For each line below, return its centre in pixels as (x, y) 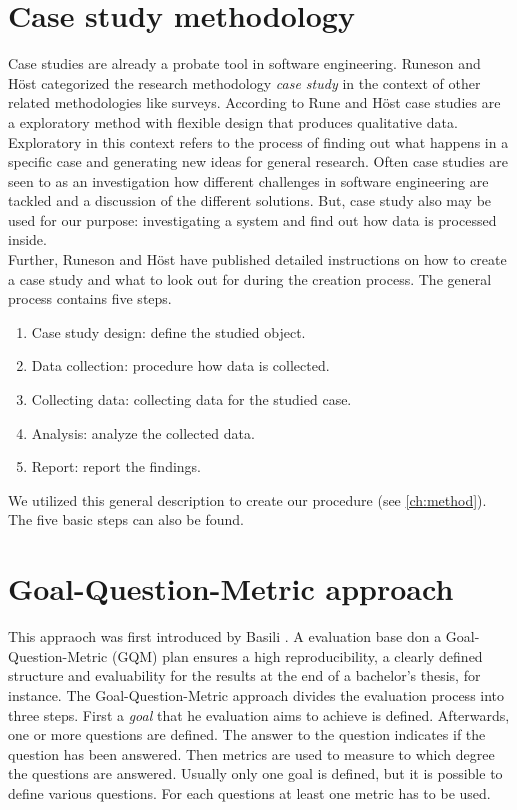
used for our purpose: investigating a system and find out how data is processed (252, 219)
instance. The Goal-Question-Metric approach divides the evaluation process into (256, 694)
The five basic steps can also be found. (126, 519)
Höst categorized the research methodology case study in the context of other (244, 82)
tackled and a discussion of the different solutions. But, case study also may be (250, 200)
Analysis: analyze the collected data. (143, 432)
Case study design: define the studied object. (168, 331)
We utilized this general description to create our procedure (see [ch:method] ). (247, 499)
